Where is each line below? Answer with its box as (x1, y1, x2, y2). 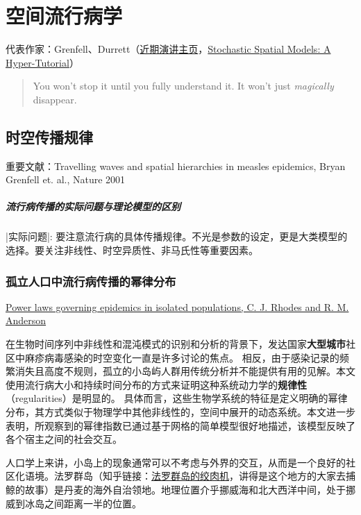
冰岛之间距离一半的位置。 (24, 496, 142, 510)
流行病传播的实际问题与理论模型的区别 (6, 199, 180, 214)
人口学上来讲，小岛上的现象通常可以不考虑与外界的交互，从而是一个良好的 (6, 455, 346, 469)
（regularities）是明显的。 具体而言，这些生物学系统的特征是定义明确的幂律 (6, 391, 348, 405)
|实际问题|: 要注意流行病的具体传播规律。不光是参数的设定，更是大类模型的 (6, 229, 348, 244)
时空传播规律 (6, 126, 93, 147)
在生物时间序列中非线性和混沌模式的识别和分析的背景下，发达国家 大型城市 (6, 337, 346, 351)
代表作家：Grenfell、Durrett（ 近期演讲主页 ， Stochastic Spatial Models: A (6, 42, 331, 56)
